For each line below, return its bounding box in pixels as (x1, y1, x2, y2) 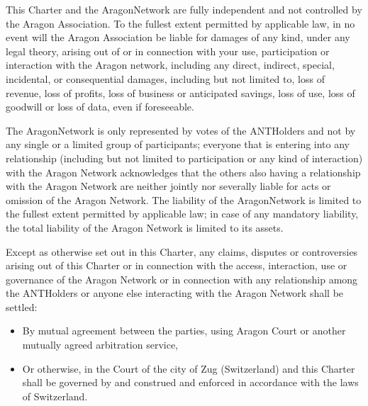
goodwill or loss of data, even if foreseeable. (6, 99, 194, 114)
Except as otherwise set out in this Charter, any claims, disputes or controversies (6, 244, 358, 259)
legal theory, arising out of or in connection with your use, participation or (6, 43, 330, 58)
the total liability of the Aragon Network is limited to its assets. (6, 220, 284, 235)
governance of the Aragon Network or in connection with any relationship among (6, 271, 358, 286)
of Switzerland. (22, 388, 88, 403)
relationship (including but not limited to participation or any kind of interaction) (6, 150, 363, 165)
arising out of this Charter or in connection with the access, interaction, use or (6, 258, 347, 273)
